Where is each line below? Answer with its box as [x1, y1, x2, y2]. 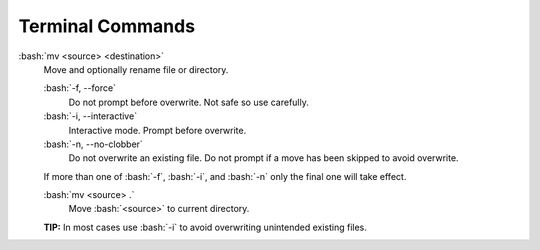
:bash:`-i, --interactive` [43, 110, 138, 122]
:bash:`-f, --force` [43, 82, 117, 94]
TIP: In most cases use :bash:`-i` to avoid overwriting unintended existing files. [43, 221, 367, 233]
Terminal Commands [18, 15, 195, 37]
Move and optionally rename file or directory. [43, 63, 229, 75]
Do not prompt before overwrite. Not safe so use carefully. [68, 96, 309, 108]
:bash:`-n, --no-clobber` [43, 138, 144, 150]
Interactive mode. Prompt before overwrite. [68, 124, 247, 136]
